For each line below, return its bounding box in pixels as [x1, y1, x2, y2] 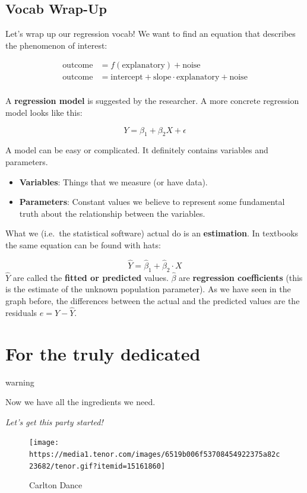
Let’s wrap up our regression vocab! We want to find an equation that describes [5, 27, 296, 40]
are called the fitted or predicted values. [12, 271, 169, 283]
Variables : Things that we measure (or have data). [19, 175, 208, 188]
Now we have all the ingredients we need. [5, 396, 156, 408]
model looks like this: [5, 106, 83, 119]
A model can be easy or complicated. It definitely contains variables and [5, 144, 268, 156]
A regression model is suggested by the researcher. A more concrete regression [5, 94, 299, 107]
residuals [5, 306, 37, 318]
